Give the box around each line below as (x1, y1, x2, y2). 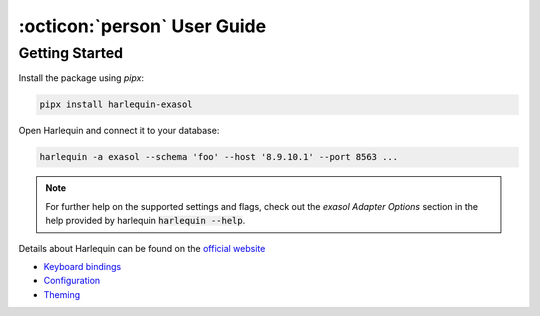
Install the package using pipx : (18, 72, 145, 84)
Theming (43, 288, 80, 300)
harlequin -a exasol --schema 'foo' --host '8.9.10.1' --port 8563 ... (39, 151, 399, 163)
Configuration (43, 275, 101, 287)
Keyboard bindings (43, 260, 122, 272)
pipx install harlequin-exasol (39, 99, 194, 110)
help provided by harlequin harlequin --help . (45, 215, 246, 227)
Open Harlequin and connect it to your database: (18, 125, 220, 137)
